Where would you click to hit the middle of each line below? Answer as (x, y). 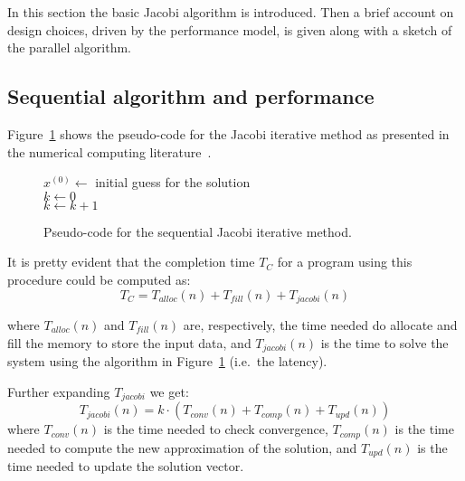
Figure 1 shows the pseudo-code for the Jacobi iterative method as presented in (228, 133)
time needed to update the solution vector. (126, 466)
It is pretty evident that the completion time (131, 262)
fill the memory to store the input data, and (129, 342)
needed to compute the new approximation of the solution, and (182, 447)
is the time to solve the (384, 342)
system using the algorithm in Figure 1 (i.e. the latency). (167, 361)
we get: (169, 391)
